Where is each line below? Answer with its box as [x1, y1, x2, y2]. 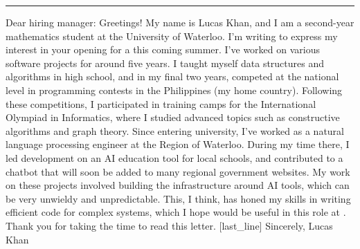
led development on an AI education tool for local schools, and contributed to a [6, 150, 343, 165]
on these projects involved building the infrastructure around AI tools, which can [6, 178, 350, 192]
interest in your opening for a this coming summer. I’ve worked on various [6, 42, 320, 57]
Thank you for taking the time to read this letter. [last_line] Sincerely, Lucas [6, 218, 333, 232]
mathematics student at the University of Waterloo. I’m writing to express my [6, 28, 338, 43]
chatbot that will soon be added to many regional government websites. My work [6, 164, 350, 178]
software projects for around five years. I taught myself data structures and [6, 55, 325, 70]
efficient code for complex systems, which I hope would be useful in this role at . [6, 205, 346, 219]
